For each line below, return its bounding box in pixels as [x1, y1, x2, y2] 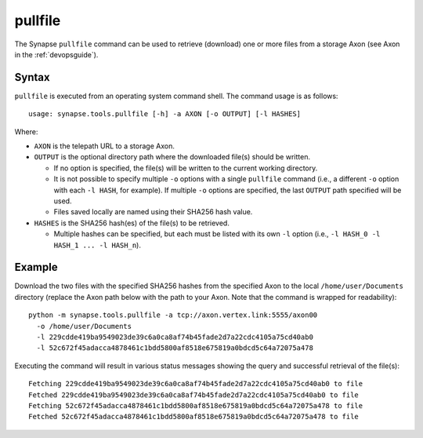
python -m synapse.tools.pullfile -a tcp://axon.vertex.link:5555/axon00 [28, 311, 318, 319]
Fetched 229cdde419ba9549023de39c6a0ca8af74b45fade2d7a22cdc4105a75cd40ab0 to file [28, 390, 360, 400]
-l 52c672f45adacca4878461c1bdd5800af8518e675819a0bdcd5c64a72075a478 [36, 344, 313, 352]
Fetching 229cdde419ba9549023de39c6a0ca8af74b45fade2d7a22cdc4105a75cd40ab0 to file [28, 379, 363, 389]
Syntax [14, 71, 50, 84]
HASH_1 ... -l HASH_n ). [53, 240, 141, 250]
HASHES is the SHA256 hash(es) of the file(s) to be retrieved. [34, 218, 230, 228]
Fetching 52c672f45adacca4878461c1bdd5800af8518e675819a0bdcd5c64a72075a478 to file [28, 401, 363, 410]
